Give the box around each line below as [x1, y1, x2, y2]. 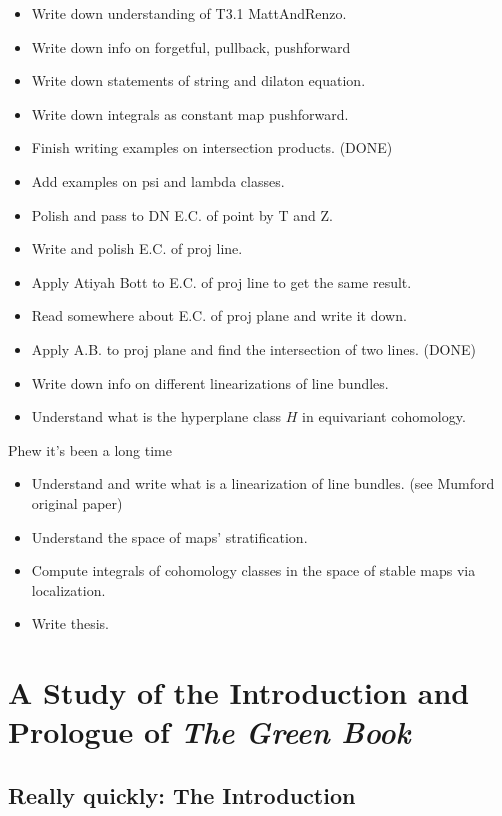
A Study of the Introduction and [8, 672, 470, 713]
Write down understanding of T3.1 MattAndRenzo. [31, 3, 347, 23]
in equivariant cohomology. [302, 406, 466, 427]
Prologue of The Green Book [8, 711, 411, 753]
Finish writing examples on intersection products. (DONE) [31, 137, 393, 158]
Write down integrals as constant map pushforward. [31, 103, 349, 124]
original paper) [31, 492, 123, 513]
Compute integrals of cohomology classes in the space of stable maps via [31, 560, 476, 581]
